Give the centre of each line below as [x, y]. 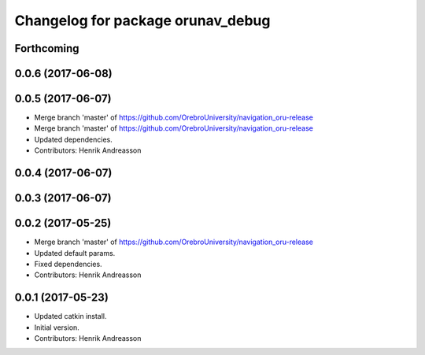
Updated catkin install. [70, 316]
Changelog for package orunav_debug [142, 20]
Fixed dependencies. [68, 264]
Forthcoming [47, 48]
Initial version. [57, 327]
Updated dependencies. [74, 139]
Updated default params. [75, 253]
